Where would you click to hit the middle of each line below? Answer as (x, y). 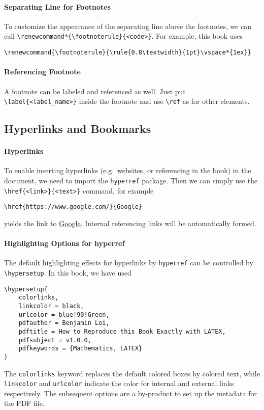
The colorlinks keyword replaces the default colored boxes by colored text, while (132, 373)
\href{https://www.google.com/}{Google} (73, 207)
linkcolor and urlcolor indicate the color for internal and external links (119, 383)
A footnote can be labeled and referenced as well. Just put (95, 91)
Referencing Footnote (42, 72)
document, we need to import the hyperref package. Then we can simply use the (131, 180)
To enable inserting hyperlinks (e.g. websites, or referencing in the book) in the (128, 170)
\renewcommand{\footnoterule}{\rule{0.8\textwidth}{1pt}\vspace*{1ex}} (128, 53)
